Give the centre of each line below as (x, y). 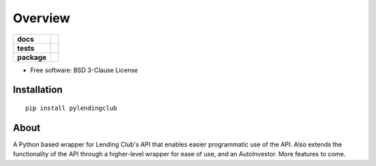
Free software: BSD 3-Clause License (84, 70)
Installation (38, 90)
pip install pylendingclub (71, 108)
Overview (41, 18)
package (32, 57)
